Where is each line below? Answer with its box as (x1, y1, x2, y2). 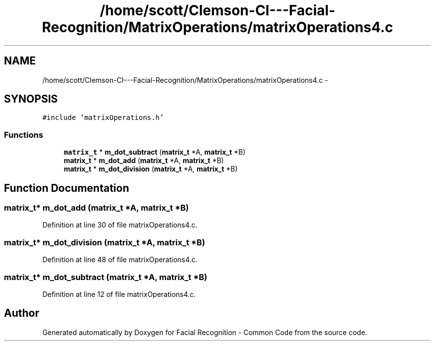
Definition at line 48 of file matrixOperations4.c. (42, 255, 198, 264)
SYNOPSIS (4, 93, 58, 106)
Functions (4, 129, 43, 140)
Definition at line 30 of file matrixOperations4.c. (42, 221, 198, 230)
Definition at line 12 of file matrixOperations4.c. (42, 289, 196, 298)
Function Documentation (4, 181, 129, 194)
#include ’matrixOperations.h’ (42, 114, 164, 122)
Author (4, 307, 39, 320)
